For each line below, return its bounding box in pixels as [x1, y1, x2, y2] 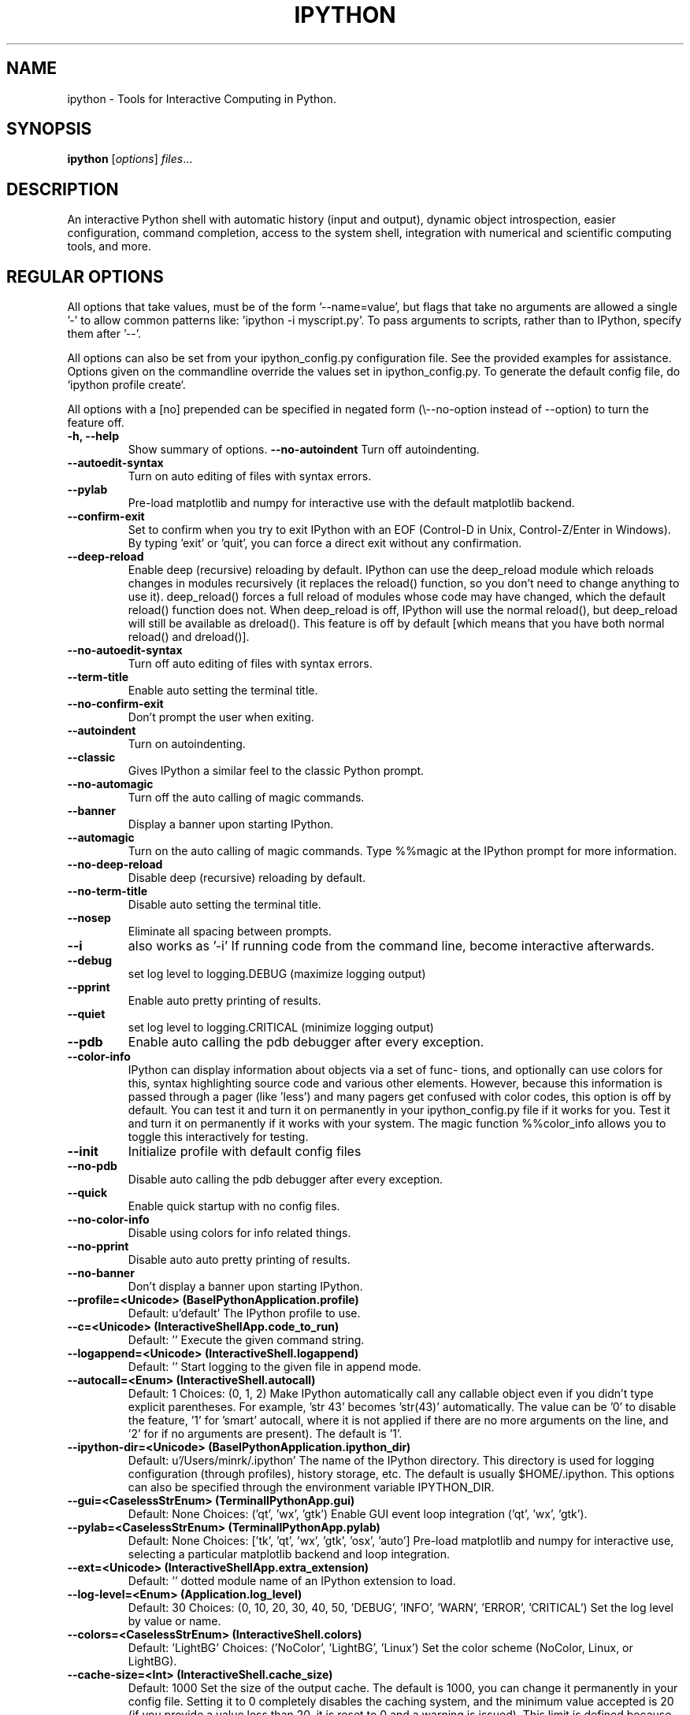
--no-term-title [67, 884, 148, 898]
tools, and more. [67, 239, 151, 254]
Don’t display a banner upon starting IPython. [128, 1280, 363, 1294]
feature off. [67, 416, 124, 430]
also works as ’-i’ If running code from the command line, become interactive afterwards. [128, 938, 655, 954]
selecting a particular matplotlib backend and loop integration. [128, 1547, 451, 1561]
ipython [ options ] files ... [67, 152, 193, 166]
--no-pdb [67, 1159, 117, 1173]
